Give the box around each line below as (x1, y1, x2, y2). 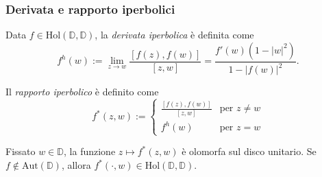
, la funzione (64, 144, 116, 158)
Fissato (5, 144, 36, 158)
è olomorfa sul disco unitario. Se (182, 144, 317, 158)
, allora (61, 158, 91, 172)
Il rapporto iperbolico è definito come (5, 84, 159, 99)
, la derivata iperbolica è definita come (95, 27, 254, 42)
